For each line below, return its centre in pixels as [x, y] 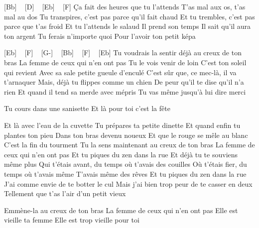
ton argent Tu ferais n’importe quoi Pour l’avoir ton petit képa [100, 36]
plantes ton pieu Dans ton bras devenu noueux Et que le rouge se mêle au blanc [126, 135]
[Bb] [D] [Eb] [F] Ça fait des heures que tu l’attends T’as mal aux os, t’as [125, 6]
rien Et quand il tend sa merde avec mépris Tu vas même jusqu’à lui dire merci [125, 91]
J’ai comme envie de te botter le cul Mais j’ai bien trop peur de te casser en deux [128, 183]
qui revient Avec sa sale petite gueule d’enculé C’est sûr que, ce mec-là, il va [120, 72]
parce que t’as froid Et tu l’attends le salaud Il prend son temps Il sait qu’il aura [128, 26]
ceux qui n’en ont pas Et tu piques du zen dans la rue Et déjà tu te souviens [121, 154]
